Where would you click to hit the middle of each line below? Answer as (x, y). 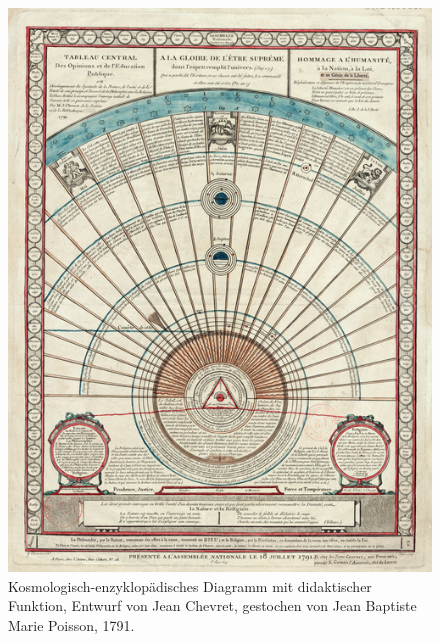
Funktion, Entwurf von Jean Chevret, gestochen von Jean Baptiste (212, 605)
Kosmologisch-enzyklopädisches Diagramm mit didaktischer (190, 585)
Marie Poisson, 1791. (71, 624)
